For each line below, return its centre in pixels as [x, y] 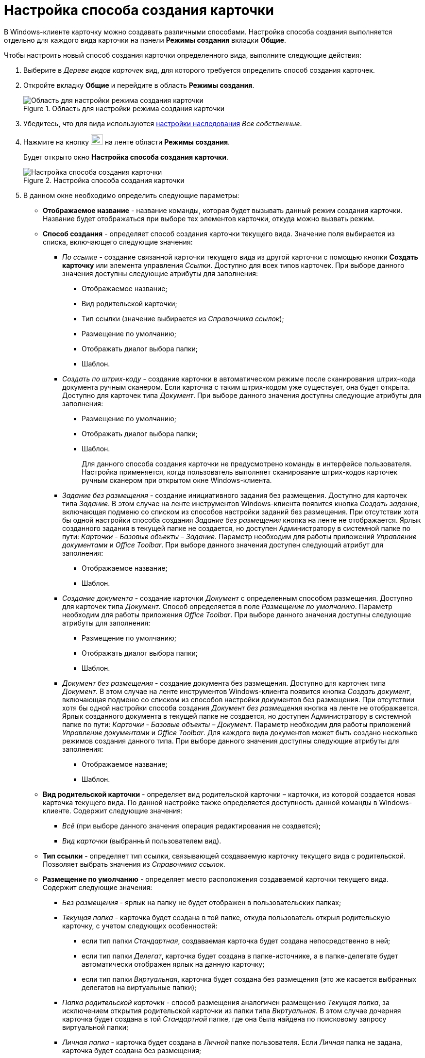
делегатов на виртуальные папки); [139, 987]
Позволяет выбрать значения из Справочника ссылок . [134, 864]
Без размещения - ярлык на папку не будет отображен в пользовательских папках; [202, 902]
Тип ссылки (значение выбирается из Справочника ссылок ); [183, 318]
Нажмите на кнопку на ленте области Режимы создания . [127, 142]
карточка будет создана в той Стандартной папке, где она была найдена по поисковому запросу [224, 1019]
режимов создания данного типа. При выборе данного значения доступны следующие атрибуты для [231, 741]
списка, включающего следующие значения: [118, 242]
